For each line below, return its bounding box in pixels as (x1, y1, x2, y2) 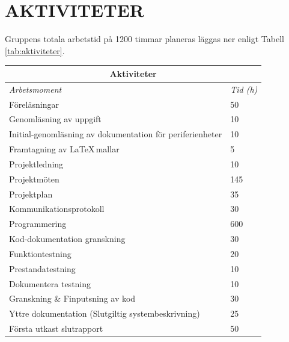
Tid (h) (230, 82, 258, 95)
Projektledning (9, 157, 64, 170)
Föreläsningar (9, 98, 59, 110)
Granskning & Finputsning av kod (9, 292, 136, 305)
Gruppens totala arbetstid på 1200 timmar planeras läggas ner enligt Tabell (5, 33, 284, 45)
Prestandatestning (9, 262, 76, 275)
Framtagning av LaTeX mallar (9, 143, 120, 155)
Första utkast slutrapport (9, 322, 103, 335)
